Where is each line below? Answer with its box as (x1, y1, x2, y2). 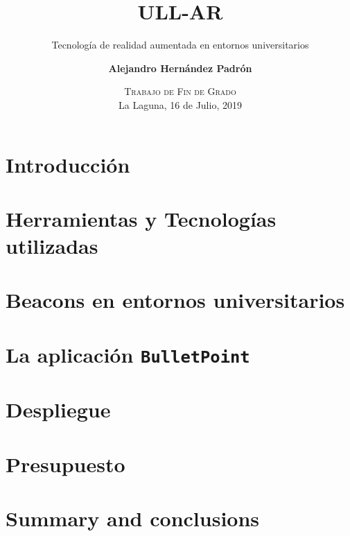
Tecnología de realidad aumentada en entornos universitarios (51, 37, 309, 52)
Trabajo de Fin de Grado (124, 84, 236, 98)
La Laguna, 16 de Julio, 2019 (119, 97, 242, 112)
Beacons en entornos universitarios (6, 286, 345, 314)
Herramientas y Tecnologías (6, 204, 277, 232)
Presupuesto (6, 449, 125, 478)
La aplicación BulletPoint (6, 340, 250, 368)
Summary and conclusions (6, 504, 260, 533)
